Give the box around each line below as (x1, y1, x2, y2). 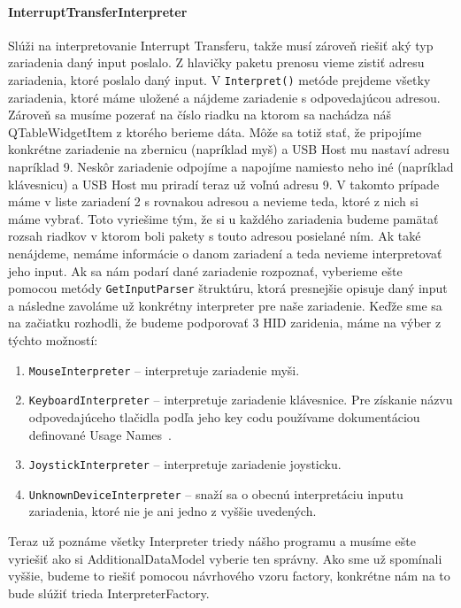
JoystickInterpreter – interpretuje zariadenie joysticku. (28, 455, 342, 473)
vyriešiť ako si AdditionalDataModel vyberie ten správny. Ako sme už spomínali (8, 549, 442, 567)
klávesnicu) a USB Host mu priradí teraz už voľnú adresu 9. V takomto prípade (8, 174, 440, 193)
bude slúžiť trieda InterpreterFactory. (8, 583, 210, 602)
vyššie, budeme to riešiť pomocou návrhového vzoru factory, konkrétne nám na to (8, 566, 450, 585)
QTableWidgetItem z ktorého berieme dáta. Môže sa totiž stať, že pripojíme (8, 122, 422, 141)
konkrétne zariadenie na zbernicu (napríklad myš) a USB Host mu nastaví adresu (8, 140, 449, 158)
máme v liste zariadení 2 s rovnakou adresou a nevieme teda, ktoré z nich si (8, 192, 419, 211)
